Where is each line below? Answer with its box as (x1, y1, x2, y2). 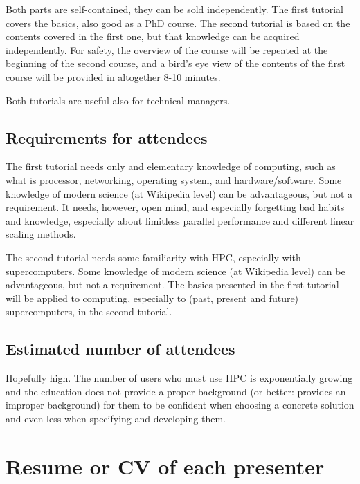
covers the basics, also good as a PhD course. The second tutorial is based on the (6, 15, 350, 30)
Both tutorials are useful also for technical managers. (6, 93, 231, 107)
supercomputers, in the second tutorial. (6, 304, 172, 319)
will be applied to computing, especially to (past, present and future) (6, 290, 299, 305)
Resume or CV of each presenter (6, 452, 325, 480)
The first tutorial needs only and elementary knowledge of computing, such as (6, 159, 336, 174)
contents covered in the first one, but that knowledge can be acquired (6, 29, 300, 44)
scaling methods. (6, 227, 76, 241)
